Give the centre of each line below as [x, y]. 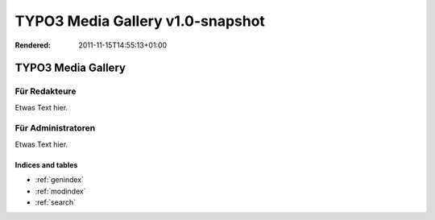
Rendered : [33, 45]
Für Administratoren [55, 128]
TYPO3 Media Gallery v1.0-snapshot [140, 21]
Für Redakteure [46, 91]
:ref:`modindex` [60, 191]
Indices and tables [46, 164]
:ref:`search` [56, 202]
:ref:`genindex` [60, 180]
